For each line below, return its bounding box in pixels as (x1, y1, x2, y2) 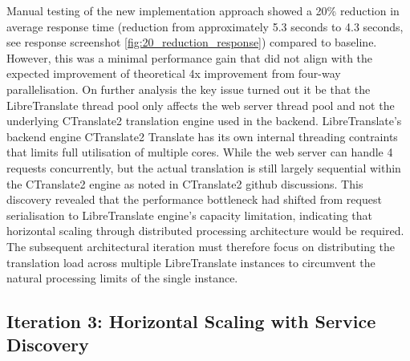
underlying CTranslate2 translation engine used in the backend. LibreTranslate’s (6, 112, 402, 129)
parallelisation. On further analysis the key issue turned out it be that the (6, 80, 371, 97)
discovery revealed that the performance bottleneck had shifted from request (6, 191, 382, 208)
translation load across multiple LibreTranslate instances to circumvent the (6, 254, 375, 270)
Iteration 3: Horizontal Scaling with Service (6, 309, 376, 334)
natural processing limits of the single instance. (6, 270, 238, 286)
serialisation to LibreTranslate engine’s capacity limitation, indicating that (6, 206, 373, 223)
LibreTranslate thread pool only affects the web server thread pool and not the (6, 96, 395, 113)
